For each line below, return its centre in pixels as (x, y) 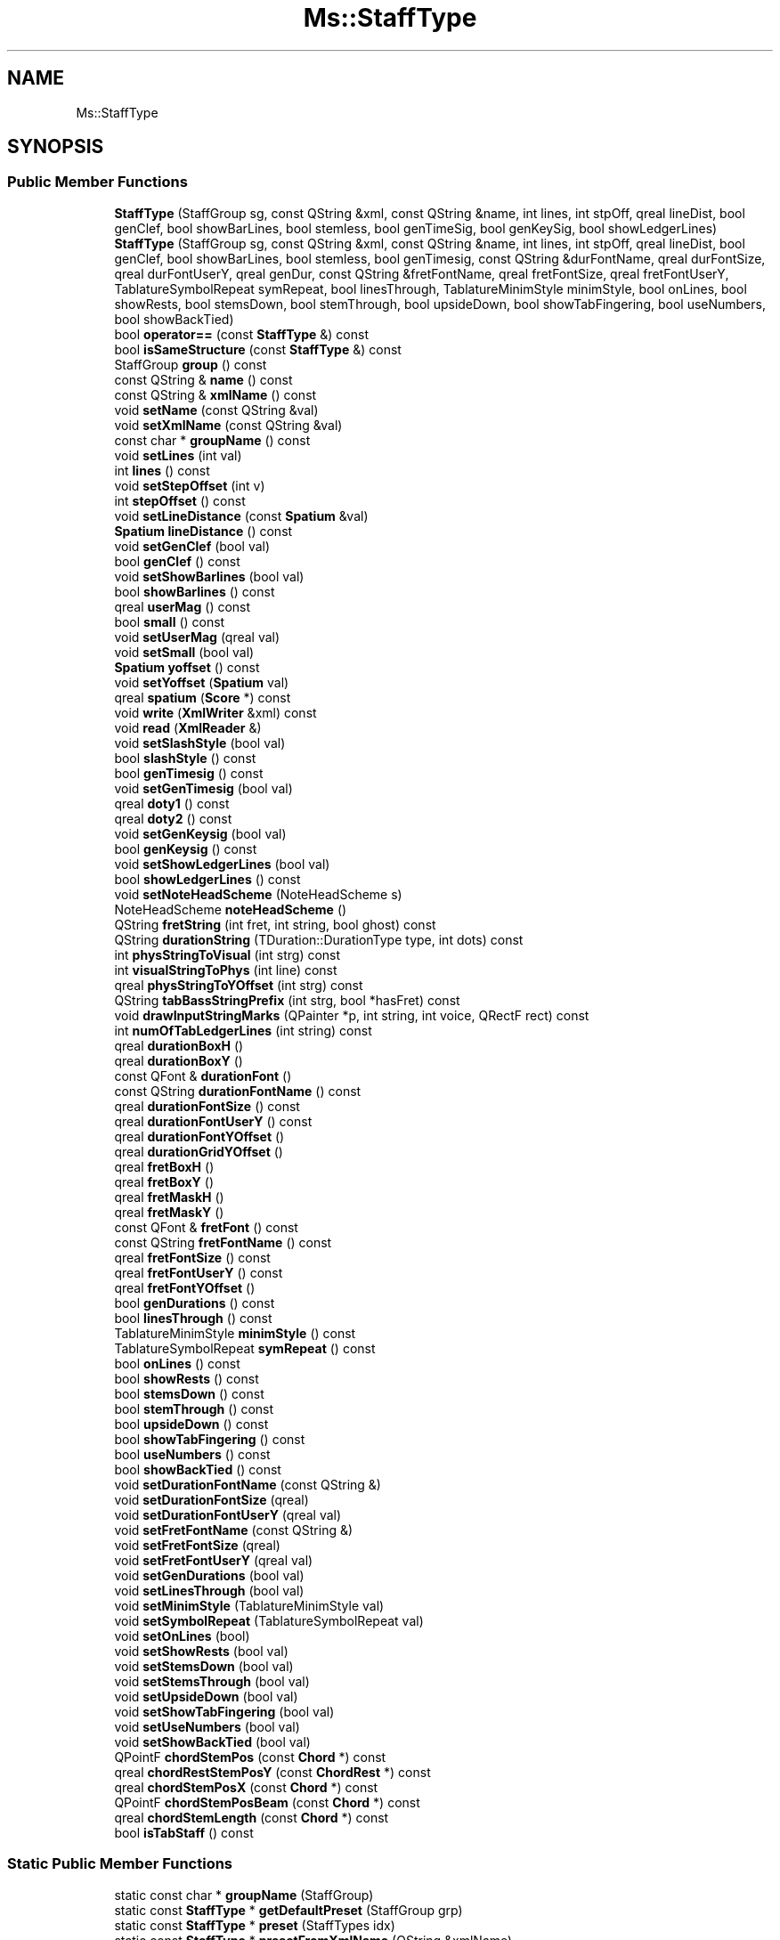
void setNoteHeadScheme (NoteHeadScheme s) (258, 894)
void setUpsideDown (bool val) (206, 1696)
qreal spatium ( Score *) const (203, 697)
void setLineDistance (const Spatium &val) (241, 515)
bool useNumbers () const (192, 1454)
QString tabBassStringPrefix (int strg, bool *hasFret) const (287, 1000)
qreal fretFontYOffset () (185, 1287)
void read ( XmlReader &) (188, 727)
